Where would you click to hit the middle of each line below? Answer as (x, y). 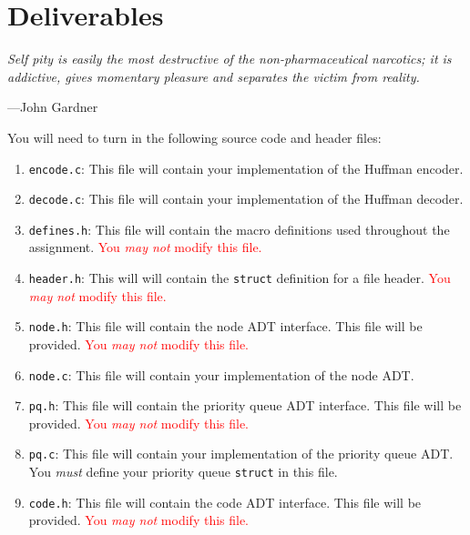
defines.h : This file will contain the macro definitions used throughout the (239, 229)
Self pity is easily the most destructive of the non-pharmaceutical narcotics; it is (230, 59)
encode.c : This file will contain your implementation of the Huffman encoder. (246, 168)
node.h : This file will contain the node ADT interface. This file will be (225, 326)
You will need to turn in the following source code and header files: (194, 137)
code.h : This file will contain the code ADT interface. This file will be (225, 502)
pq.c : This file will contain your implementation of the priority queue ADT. (241, 454)
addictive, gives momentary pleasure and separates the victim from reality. (214, 76)
